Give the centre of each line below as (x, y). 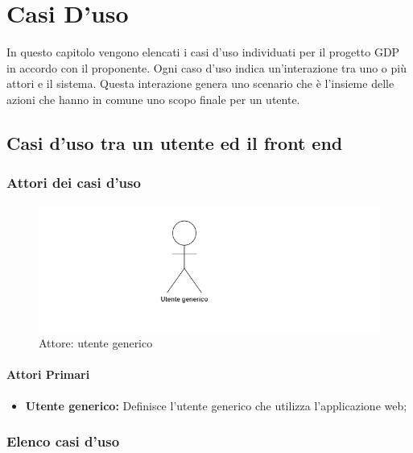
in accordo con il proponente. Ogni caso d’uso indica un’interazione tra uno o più (206, 67)
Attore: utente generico (96, 343)
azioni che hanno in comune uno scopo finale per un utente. (153, 99)
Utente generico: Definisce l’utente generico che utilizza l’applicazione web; (216, 405)
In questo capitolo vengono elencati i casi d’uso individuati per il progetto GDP (203, 52)
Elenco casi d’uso (63, 441)
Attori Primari (48, 374)
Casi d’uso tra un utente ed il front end (175, 142)
